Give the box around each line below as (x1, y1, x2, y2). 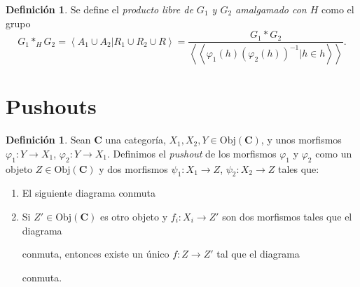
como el (321, 2, 354, 16)
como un (315, 146, 352, 160)
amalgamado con (235, 2, 307, 16)
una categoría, (105, 132, 166, 147)
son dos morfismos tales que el (222, 209, 352, 223)
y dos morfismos (99, 161, 168, 176)
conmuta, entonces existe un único (22, 246, 169, 261)
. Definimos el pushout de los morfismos (107, 146, 277, 160)
